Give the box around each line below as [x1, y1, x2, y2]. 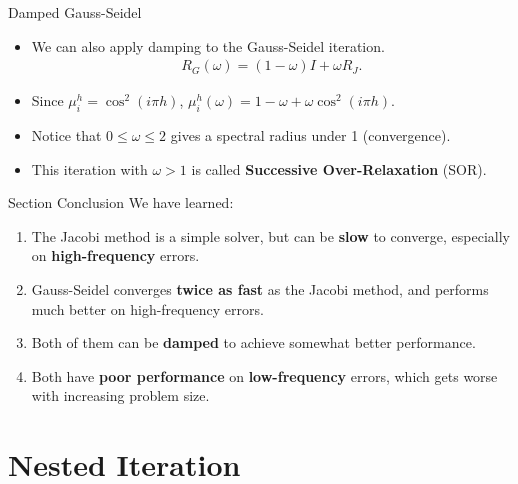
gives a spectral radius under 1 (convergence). [170, 125, 451, 146]
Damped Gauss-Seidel [8, 2, 142, 22]
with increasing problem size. [31, 385, 210, 406]
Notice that [31, 125, 102, 146]
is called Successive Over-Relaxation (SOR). [191, 158, 487, 179]
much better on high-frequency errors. [31, 298, 264, 319]
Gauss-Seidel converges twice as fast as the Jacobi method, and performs [31, 278, 489, 299]
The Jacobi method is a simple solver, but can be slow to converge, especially [31, 225, 511, 246]
